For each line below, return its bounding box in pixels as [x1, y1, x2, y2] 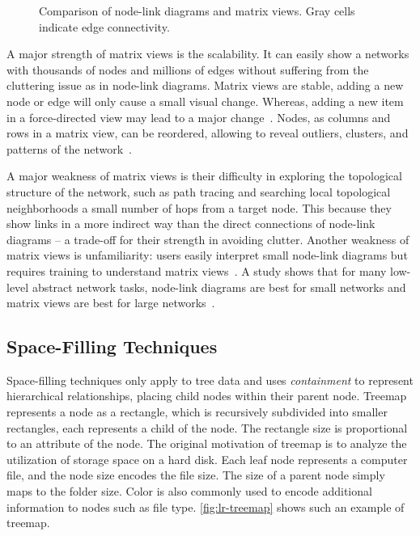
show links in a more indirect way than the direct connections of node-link [6, 215, 375, 232]
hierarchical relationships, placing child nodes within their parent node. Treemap [6, 387, 407, 404]
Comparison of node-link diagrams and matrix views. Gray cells [39, 2, 355, 19]
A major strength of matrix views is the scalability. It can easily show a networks [6, 45, 409, 62]
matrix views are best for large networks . [6, 294, 215, 311]
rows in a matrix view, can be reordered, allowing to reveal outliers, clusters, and [6, 125, 409, 141]
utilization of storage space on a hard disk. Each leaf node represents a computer [6, 450, 408, 467]
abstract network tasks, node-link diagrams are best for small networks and [32, 278, 406, 295]
